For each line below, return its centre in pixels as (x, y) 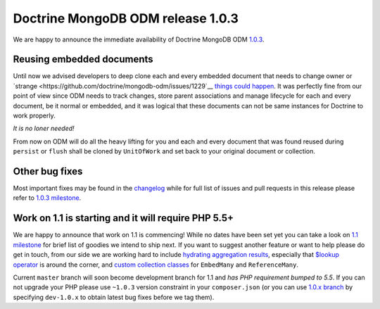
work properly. (34, 115)
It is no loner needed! (44, 128)
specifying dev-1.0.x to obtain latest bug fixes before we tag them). (114, 297)
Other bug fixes (48, 171)
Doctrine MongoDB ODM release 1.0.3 (126, 18)
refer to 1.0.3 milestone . (47, 198)
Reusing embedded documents (83, 59)
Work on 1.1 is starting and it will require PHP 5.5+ (123, 218)
